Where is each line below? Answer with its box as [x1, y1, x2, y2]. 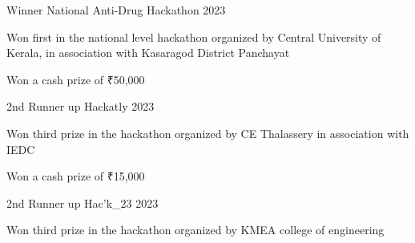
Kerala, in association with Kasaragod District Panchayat [6, 44, 290, 61]
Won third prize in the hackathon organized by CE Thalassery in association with [6, 124, 409, 141]
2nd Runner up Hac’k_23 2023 [6, 194, 159, 211]
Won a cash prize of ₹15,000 [6, 168, 145, 184]
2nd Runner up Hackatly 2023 [6, 98, 155, 115]
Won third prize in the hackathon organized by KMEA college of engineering [6, 221, 385, 238]
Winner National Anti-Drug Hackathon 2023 [6, 2, 226, 18]
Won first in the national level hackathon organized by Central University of [6, 28, 381, 45]
